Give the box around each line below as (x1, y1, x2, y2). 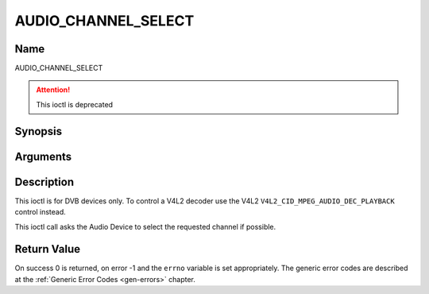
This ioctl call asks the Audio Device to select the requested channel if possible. (14, 222, 276, 231)
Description (14, 175, 75, 188)
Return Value (14, 242, 81, 256)
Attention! (36, 85, 71, 95)
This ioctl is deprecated (36, 99, 114, 109)
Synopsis (14, 124, 63, 138)
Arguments (14, 149, 72, 163)
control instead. (14, 207, 67, 217)
